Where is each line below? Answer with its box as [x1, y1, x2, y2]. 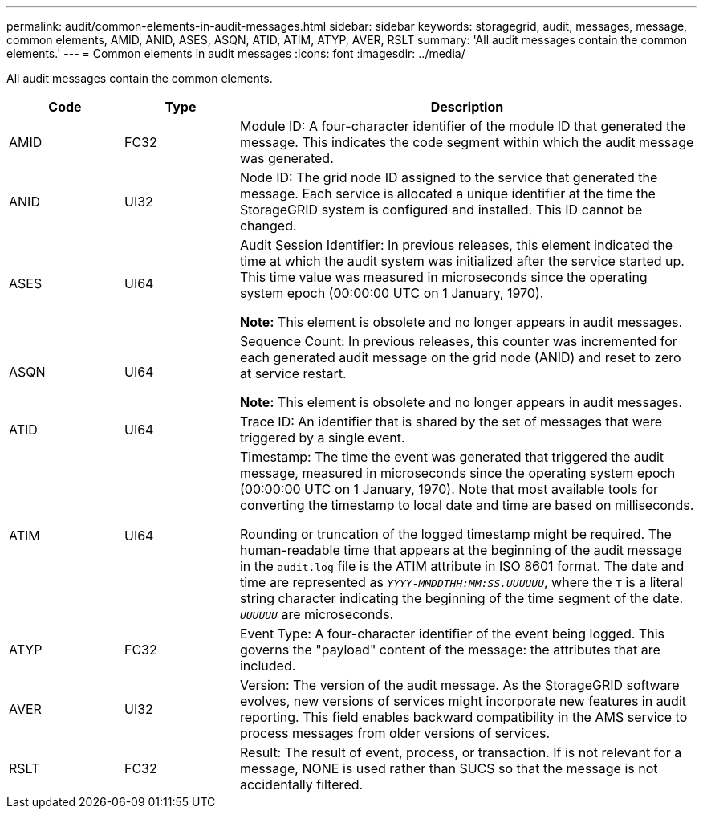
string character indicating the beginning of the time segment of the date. [239, 590, 684, 606]
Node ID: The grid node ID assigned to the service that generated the [239, 169, 658, 185]
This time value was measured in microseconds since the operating [239, 269, 648, 285]
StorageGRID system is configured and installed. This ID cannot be [239, 202, 643, 218]
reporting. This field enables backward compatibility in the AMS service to [239, 709, 688, 725]
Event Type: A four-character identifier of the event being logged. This [239, 626, 664, 642]
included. [239, 658, 296, 674]
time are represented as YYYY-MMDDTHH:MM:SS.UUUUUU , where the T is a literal [239, 574, 683, 590]
